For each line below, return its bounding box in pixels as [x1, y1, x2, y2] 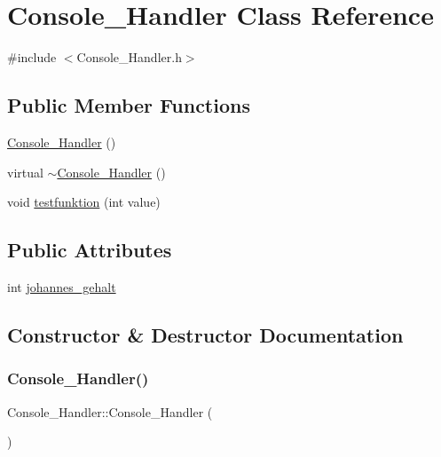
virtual [7, 162, 43, 181]
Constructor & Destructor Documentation [7, 320, 404, 348]
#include [7, 48, 57, 67]
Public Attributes [7, 236, 172, 264]
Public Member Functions [7, 91, 250, 119]
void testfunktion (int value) [7, 193, 161, 211]
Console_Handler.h [76, 48, 182, 67]
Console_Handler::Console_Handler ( [7, 402, 213, 421]
